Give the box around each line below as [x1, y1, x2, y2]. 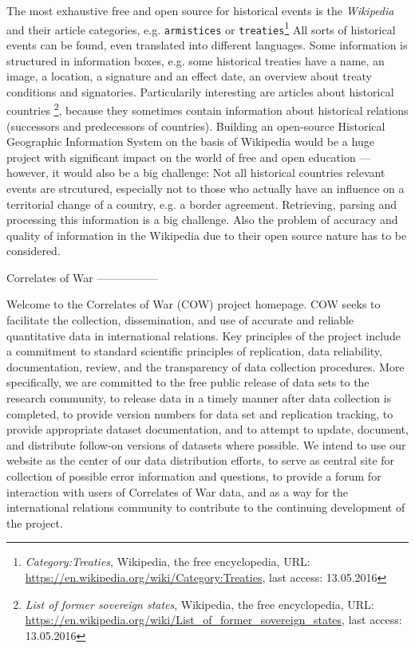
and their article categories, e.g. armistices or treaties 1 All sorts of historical [6, 18, 396, 37]
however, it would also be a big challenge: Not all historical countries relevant [6, 164, 385, 181]
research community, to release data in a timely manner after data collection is [6, 390, 392, 406]
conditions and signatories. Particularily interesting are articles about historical [6, 83, 394, 100]
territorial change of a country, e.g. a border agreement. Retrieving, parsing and [6, 195, 397, 212]
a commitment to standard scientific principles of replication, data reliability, [6, 343, 382, 359]
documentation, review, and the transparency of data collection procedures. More [6, 358, 405, 375]
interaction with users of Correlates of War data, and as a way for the [6, 483, 348, 500]
